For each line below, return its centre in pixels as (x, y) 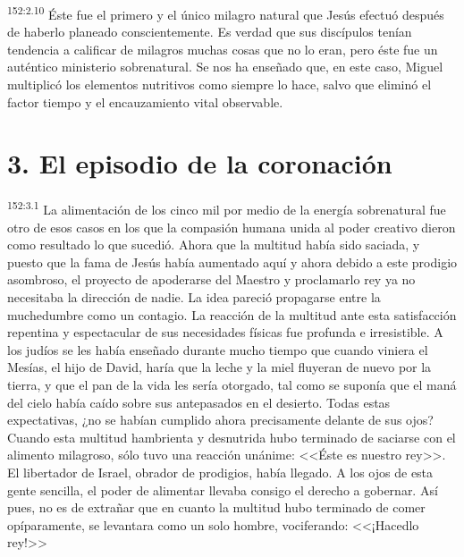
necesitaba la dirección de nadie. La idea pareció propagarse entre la (194, 296)
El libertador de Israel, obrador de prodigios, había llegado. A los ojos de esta (220, 472)
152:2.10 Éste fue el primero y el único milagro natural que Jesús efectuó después (226, 13)
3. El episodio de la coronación (200, 163)
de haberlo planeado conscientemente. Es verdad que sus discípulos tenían (210, 32)
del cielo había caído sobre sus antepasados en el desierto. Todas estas (199, 402)
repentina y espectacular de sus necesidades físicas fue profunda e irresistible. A (225, 332)
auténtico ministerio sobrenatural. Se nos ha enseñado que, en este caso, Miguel (225, 67)
